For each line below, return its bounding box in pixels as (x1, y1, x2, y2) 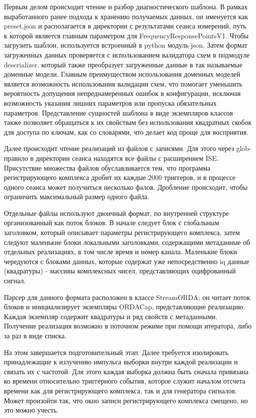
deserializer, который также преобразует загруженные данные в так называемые (4, 59, 243, 69)
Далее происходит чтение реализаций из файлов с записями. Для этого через (4, 143, 234, 153)
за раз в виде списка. (4, 330, 67, 340)
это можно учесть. (4, 405, 59, 415)
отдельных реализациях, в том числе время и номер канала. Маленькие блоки (4, 246, 237, 257)
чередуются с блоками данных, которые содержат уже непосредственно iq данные (4, 256, 250, 266)
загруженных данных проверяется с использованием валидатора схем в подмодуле (4, 49, 250, 60)
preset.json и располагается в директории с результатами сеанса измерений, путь (4, 21, 247, 31)
